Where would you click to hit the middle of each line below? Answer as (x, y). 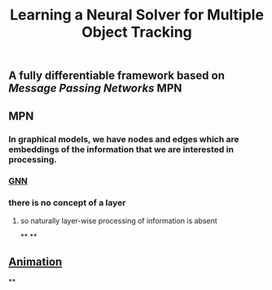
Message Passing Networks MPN (95, 88)
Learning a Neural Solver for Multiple (137, 15)
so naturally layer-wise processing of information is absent (118, 220)
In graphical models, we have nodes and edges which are (124, 139)
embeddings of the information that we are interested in (121, 149)
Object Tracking (137, 32)
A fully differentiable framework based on (117, 76)
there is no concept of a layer (67, 203)
